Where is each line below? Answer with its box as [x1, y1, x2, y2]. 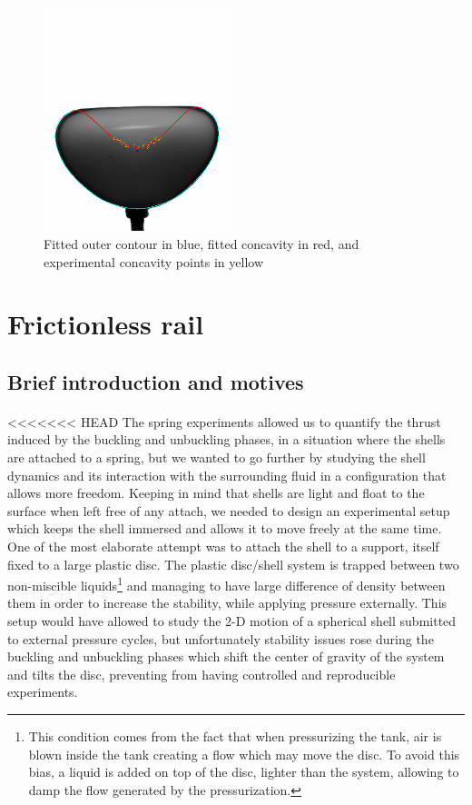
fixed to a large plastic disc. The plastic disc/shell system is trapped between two [7, 554, 459, 573]
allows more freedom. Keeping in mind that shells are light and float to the [7, 483, 425, 502]
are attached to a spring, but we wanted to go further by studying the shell [7, 448, 426, 467]
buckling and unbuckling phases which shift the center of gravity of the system [7, 647, 445, 666]
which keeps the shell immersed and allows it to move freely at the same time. [7, 519, 442, 538]
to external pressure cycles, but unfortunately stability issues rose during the [7, 629, 434, 648]
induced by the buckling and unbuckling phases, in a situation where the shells [7, 430, 446, 449]
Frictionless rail [7, 305, 204, 343]
